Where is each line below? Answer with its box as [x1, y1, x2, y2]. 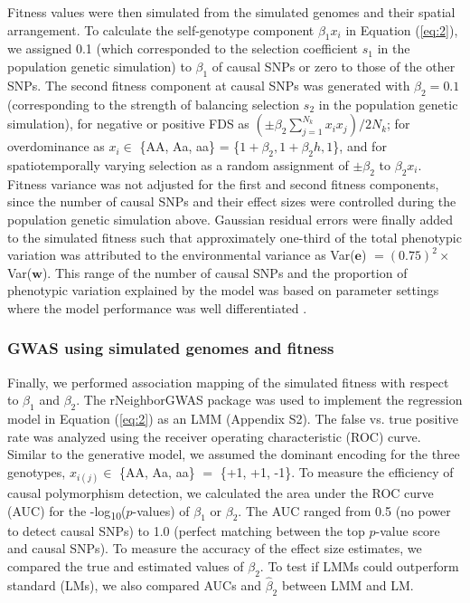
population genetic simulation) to [7, 56, 192, 75]
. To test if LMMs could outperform [259, 557, 459, 575]
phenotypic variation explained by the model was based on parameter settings [7, 281, 439, 300]
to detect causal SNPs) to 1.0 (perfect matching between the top [7, 521, 365, 540]
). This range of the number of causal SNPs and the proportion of [42, 263, 408, 282]
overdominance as [7, 137, 105, 156]
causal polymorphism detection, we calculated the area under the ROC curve [7, 483, 434, 502]
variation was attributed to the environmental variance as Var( [7, 245, 355, 264]
